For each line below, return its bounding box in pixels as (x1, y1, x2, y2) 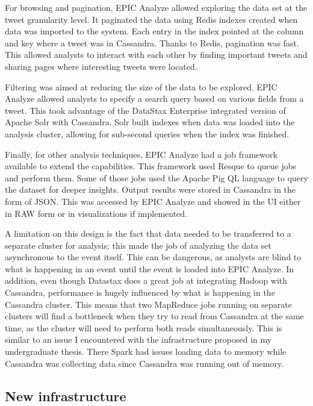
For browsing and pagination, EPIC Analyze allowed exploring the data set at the (5, 1, 308, 13)
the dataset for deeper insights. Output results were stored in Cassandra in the (5, 183, 296, 196)
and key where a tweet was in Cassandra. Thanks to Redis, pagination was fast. (5, 36, 299, 49)
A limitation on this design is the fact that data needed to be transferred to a (5, 227, 291, 240)
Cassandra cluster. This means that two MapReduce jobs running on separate (5, 298, 292, 310)
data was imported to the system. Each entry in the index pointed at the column (5, 25, 304, 37)
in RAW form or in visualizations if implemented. (5, 207, 188, 219)
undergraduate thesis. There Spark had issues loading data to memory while (5, 345, 287, 358)
